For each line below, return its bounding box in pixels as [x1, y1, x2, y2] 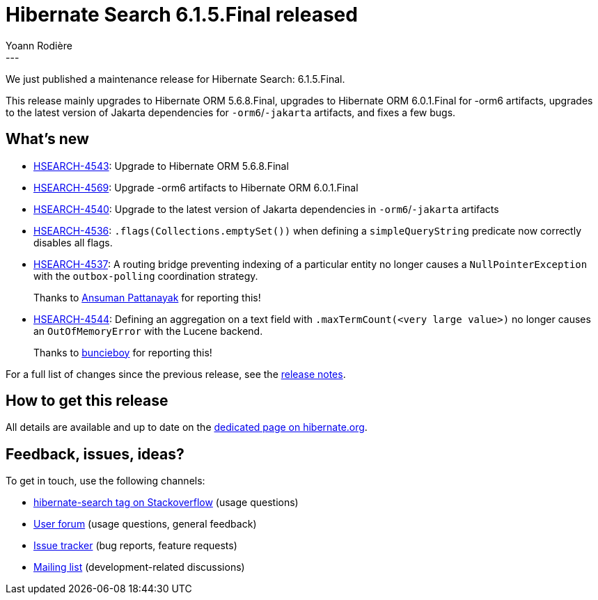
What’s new [6, 130, 89, 148]
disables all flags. [33, 236, 113, 248]
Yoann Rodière [6, 39, 72, 52]
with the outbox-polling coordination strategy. [33, 269, 258, 282]
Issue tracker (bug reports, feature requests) [33, 539, 237, 552]
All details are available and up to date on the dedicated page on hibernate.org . [6, 421, 368, 434]
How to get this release [6, 392, 168, 410]
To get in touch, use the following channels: [6, 475, 205, 487]
